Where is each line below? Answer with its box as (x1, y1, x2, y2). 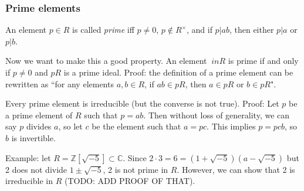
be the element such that (92, 120, 181, 132)
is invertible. (11, 131, 56, 144)
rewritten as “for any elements (5, 77, 114, 90)
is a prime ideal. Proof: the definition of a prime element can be (63, 66, 293, 78)
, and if (186, 23, 212, 36)
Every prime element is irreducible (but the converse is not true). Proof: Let (5, 97, 279, 110)
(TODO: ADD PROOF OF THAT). (64, 175, 195, 187)
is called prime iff (72, 23, 134, 36)
